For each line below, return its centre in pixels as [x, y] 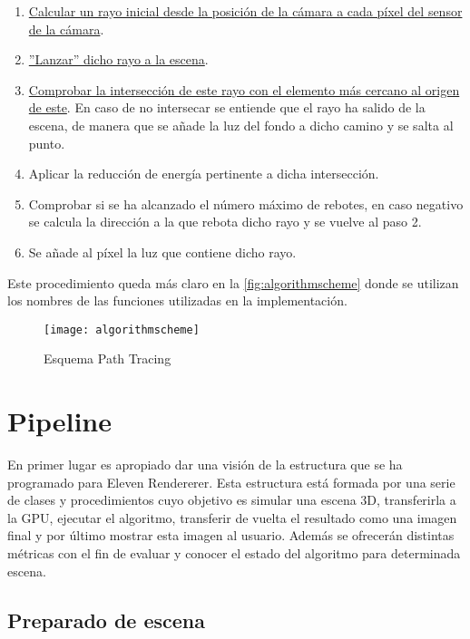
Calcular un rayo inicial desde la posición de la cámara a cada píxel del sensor [245, 11]
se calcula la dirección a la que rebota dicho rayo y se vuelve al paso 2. [225, 222]
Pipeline [59, 421]
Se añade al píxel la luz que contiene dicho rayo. [162, 252]
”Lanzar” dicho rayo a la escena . [118, 59]
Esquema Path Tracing [108, 358]
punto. [47, 143]
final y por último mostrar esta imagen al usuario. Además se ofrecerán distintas [231, 535]
